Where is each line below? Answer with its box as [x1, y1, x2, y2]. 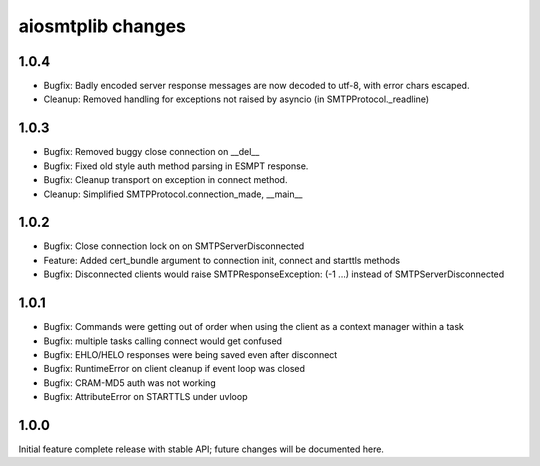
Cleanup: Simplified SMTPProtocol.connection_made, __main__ [43, 188, 303, 200]
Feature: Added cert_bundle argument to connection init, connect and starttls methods [43, 254, 400, 266]
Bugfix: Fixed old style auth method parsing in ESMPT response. [43, 160, 309, 172]
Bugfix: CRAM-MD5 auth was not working [43, 376, 216, 389]
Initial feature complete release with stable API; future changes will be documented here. [18, 443, 385, 455]
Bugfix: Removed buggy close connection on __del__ [43, 146, 260, 158]
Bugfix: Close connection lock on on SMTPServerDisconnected [43, 240, 305, 252]
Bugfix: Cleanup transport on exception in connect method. [43, 174, 288, 186]
